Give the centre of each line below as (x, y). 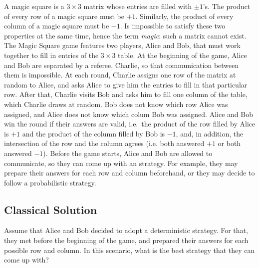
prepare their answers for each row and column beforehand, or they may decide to (129, 173)
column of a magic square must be (57, 26)
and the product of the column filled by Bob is (94, 133)
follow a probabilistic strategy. (50, 182)
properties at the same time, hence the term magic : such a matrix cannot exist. (125, 35)
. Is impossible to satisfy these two (173, 26)
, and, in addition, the (210, 133)
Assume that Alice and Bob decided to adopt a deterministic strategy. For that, (126, 230)
